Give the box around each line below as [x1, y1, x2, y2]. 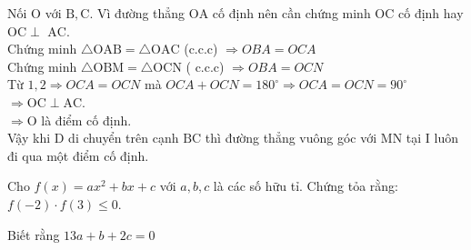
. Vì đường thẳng [89, 4, 185, 22]
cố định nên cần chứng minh [212, 4, 371, 22]
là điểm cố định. [41, 110, 132, 129]
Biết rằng [7, 225, 60, 244]
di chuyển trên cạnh [68, 128, 179, 147]
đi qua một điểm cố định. [7, 145, 149, 165]
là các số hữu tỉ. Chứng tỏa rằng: [213, 176, 398, 195]
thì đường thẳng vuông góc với [205, 128, 377, 147]
